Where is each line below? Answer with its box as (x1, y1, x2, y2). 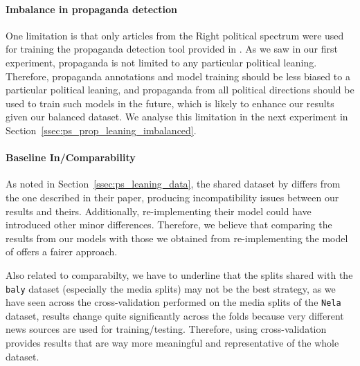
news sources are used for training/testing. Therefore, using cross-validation (6, 322, 327, 336)
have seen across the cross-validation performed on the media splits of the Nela (6, 295, 341, 309)
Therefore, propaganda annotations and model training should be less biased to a (6, 68, 350, 83)
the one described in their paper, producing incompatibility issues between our (6, 190, 339, 204)
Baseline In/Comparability (6, 150, 136, 165)
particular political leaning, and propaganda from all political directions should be (6, 82, 354, 97)
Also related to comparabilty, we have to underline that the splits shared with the (6, 267, 353, 282)
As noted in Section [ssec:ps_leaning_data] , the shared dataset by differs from (6, 176, 341, 191)
